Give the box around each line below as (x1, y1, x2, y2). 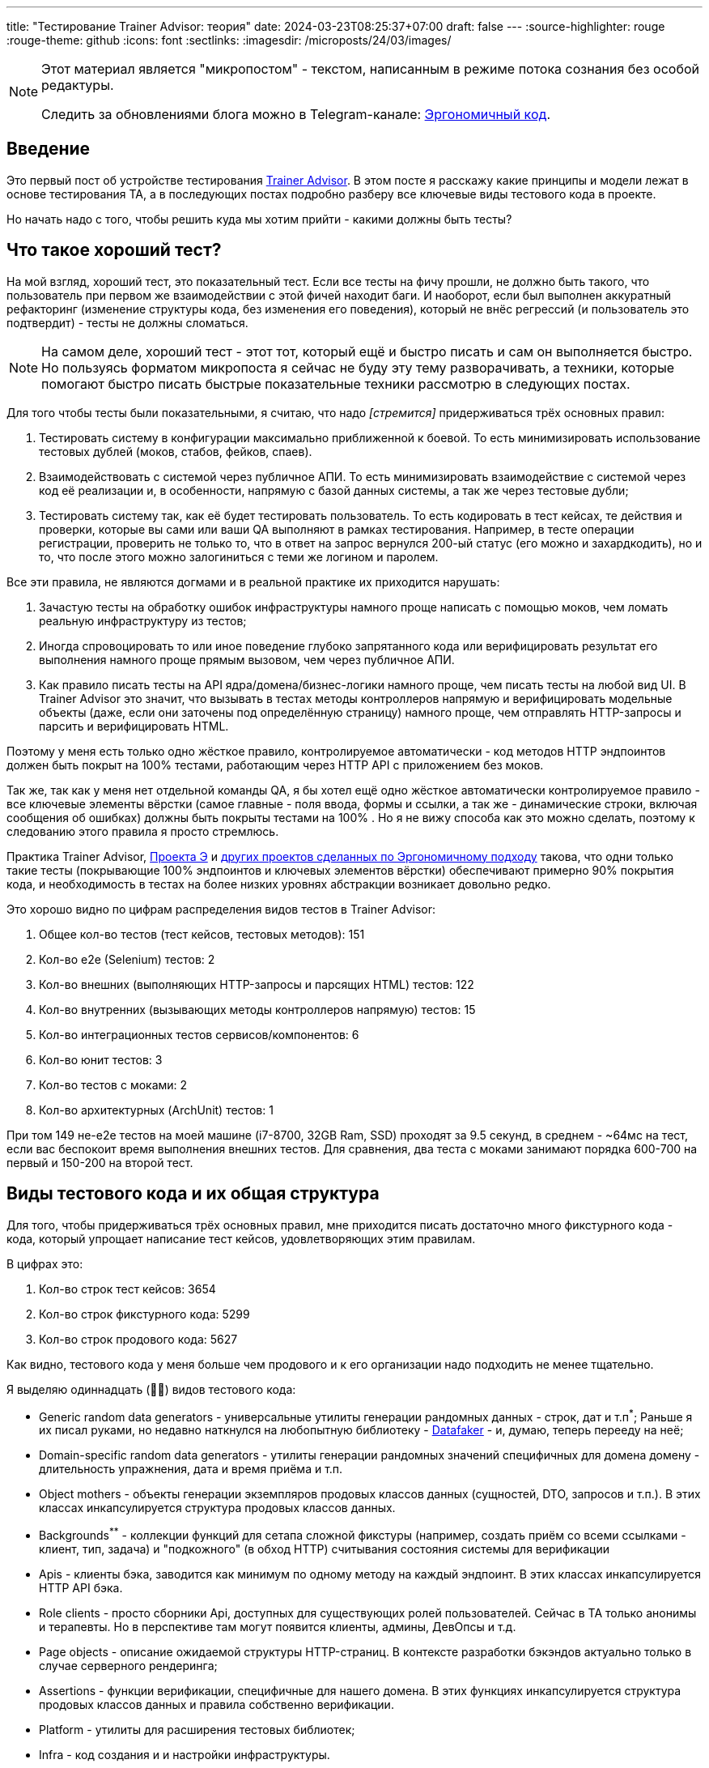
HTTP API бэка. (39, 1580, 123, 1595)
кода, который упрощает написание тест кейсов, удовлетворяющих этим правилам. (6, 1231, 476, 1246)
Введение (6, 138, 91, 160)
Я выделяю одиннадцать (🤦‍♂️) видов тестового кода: (6, 1382, 296, 1396)
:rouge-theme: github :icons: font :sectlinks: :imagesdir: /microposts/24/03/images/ (6, 33, 452, 47)
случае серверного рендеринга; (39, 1658, 218, 1672)
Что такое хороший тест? (6, 240, 222, 261)
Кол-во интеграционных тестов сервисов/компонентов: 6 (39, 1027, 359, 1042)
